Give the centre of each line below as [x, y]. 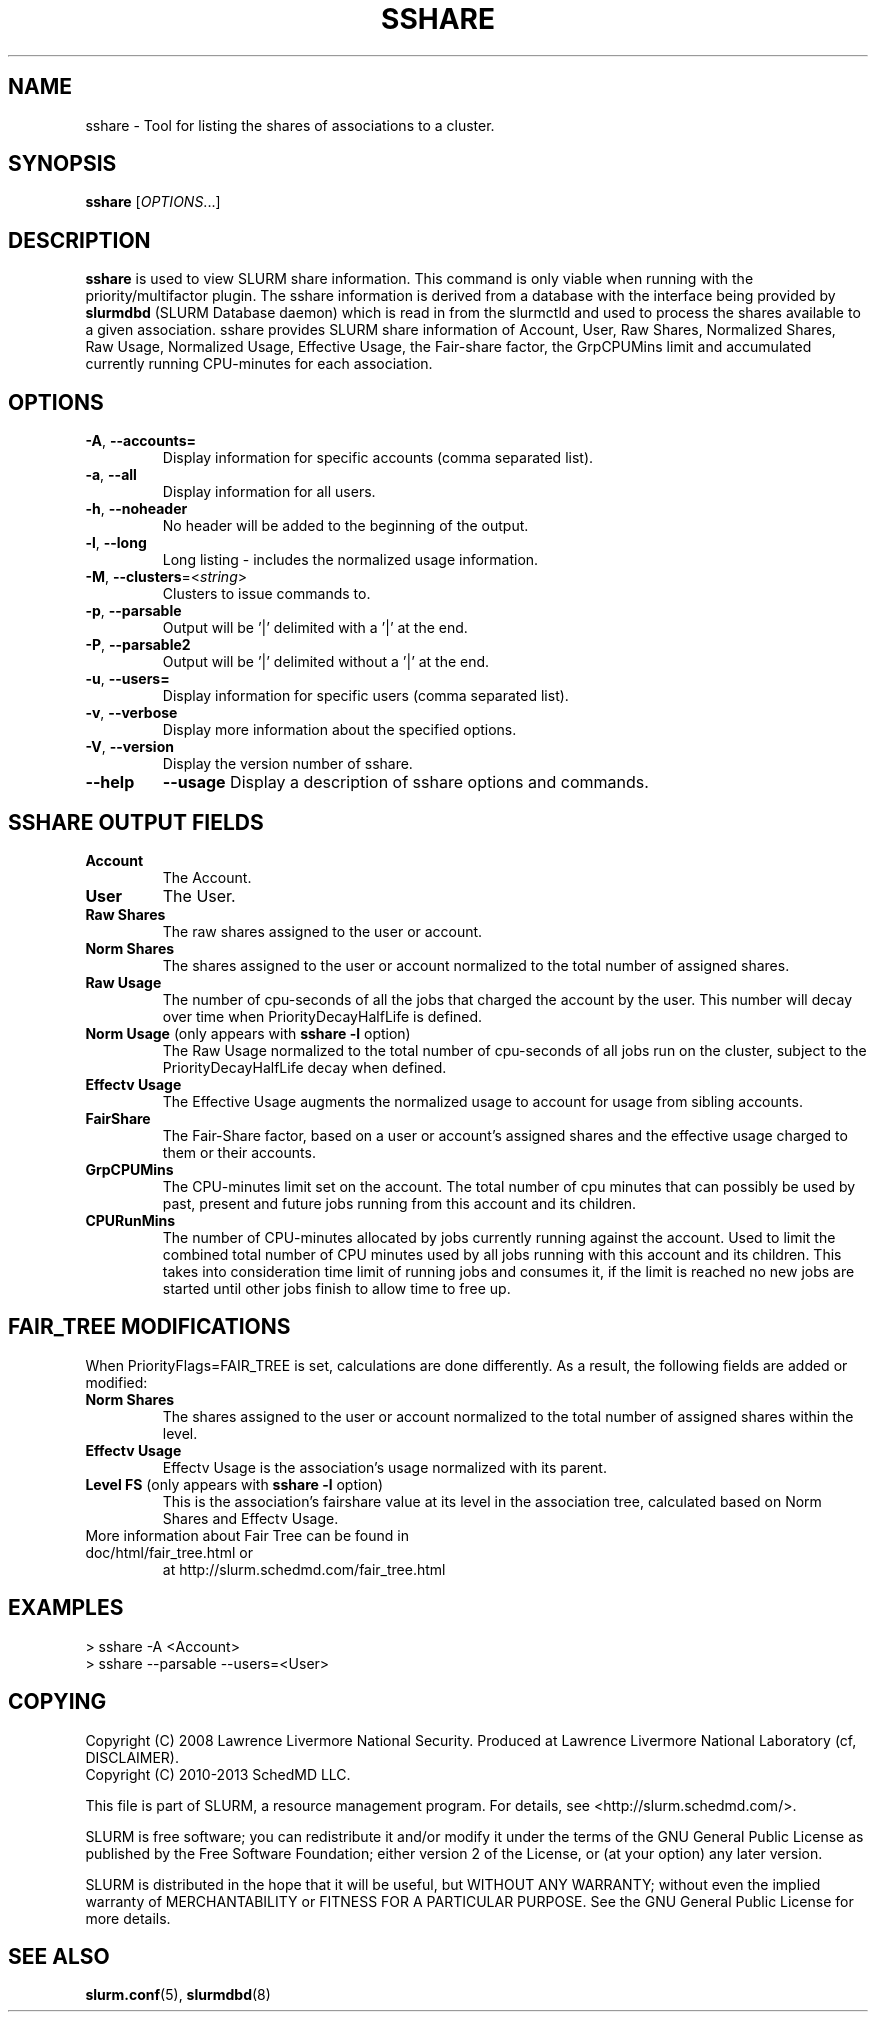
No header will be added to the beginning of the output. [345, 526]
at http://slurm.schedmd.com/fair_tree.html [304, 1569]
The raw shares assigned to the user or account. [322, 931]
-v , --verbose [131, 713]
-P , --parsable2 [138, 645]
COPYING [57, 1702]
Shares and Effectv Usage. [250, 1518]
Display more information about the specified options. [339, 730]
